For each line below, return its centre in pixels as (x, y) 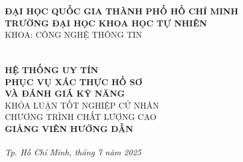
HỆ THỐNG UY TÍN (52, 69)
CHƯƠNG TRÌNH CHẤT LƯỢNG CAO (81, 117)
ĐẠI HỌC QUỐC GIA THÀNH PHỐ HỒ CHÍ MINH (122, 11)
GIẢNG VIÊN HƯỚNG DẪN (69, 128)
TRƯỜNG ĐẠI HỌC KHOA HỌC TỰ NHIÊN (106, 22)
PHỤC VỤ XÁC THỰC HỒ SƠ (74, 81)
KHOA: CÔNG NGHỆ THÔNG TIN (74, 34)
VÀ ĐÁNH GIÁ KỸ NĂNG (65, 93)
